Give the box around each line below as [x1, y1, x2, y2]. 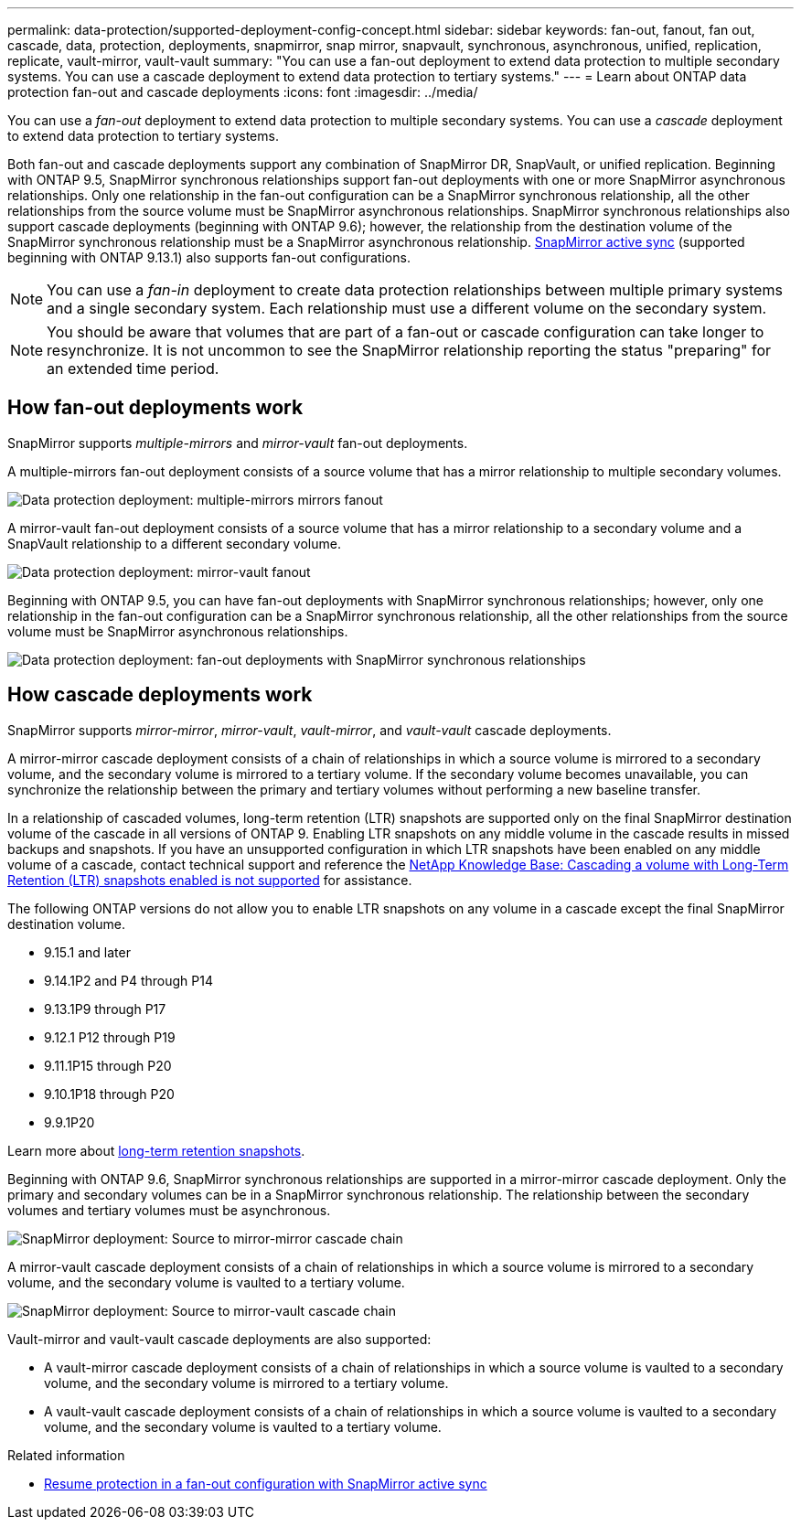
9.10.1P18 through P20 [44, 1085, 175, 1102]
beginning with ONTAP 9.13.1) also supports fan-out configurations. [7, 250, 411, 265]
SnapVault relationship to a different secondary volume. [7, 535, 341, 551]
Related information [7, 1447, 125, 1463]
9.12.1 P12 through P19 [44, 1029, 176, 1045]
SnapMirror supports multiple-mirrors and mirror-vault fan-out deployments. [7, 434, 468, 451]
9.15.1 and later [44, 944, 131, 960]
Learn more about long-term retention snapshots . [7, 1142, 305, 1159]
